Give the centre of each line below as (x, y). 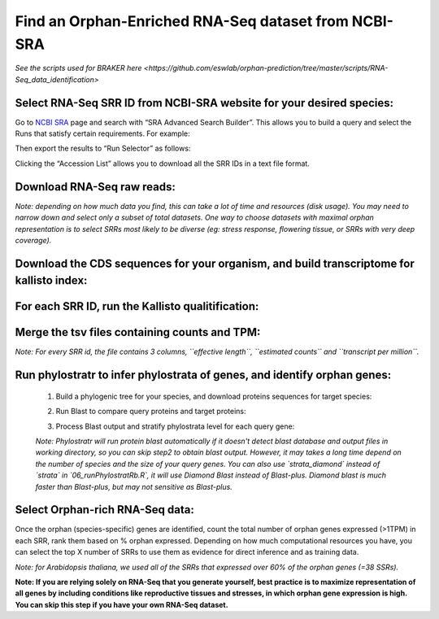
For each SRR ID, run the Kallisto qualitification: (137, 306)
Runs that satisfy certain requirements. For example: (102, 133)
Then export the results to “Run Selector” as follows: (103, 148)
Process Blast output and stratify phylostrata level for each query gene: (175, 426)
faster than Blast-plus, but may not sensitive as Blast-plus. (134, 486)
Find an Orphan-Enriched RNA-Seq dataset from (182, 21)
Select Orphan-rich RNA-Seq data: (104, 510)
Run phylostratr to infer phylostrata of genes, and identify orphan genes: (203, 375)
